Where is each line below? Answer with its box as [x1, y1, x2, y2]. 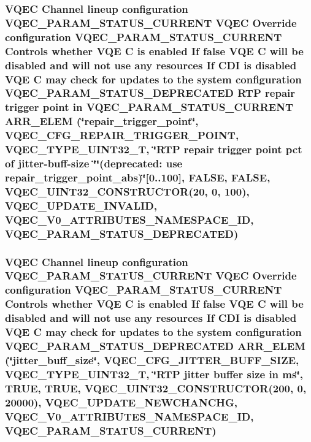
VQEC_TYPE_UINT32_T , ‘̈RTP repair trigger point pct [5, 142, 302, 157]
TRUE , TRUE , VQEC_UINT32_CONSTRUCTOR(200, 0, [5, 380, 307, 395]
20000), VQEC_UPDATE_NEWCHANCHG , [5, 394, 238, 410]
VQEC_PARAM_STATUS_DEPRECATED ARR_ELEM [5, 338, 305, 354]
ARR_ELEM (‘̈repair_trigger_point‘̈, [5, 113, 199, 129]
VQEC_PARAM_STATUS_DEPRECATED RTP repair [5, 85, 296, 101]
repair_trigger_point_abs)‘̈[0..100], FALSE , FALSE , [5, 169, 271, 185]
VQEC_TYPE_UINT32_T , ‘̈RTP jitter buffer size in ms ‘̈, [5, 366, 303, 381]
